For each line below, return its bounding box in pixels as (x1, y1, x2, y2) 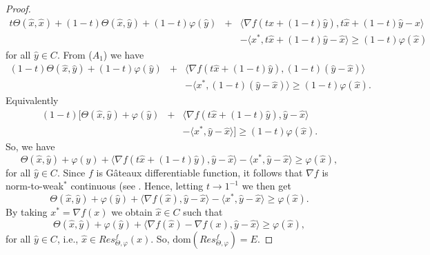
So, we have (6, 139, 55, 154)
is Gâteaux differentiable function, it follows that (96, 165, 303, 179)
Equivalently (6, 93, 59, 108)
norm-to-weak (6, 178, 64, 193)
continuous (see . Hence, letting (70, 178, 204, 193)
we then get (242, 178, 291, 193)
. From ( (57, 47, 92, 61)
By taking (6, 205, 48, 219)
